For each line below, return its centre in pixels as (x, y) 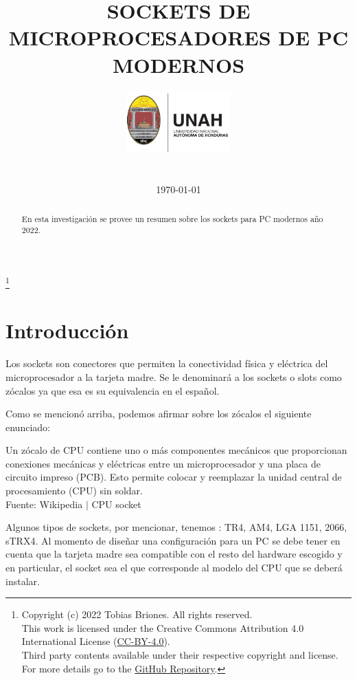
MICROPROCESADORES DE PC (178, 37)
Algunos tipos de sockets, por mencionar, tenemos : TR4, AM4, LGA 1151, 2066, (176, 527)
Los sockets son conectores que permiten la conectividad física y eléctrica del (167, 363)
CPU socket (116, 504)
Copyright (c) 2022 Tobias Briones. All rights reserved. (137, 614)
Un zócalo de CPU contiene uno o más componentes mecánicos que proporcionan (176, 450)
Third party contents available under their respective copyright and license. (180, 655)
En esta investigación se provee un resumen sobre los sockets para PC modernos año (172, 218)
